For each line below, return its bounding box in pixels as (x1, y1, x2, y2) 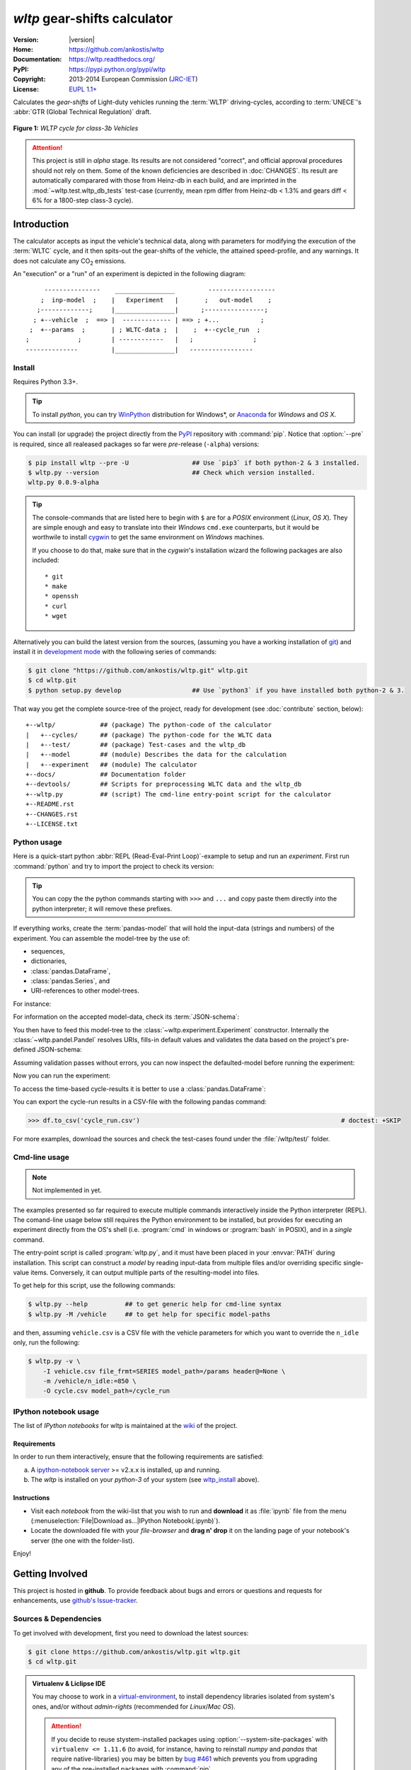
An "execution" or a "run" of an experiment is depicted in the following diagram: (13, 270, 246, 278)
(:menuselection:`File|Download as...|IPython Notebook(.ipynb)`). (30, 1517, 221, 1525)
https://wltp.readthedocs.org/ (69, 55, 156, 64)
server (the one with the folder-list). (30, 1536, 134, 1545)
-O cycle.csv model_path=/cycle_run (42, 1387, 170, 1395)
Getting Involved (13, 1568, 88, 1580)
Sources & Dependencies (13, 1614, 102, 1624)
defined (13, 1045, 36, 1054)
